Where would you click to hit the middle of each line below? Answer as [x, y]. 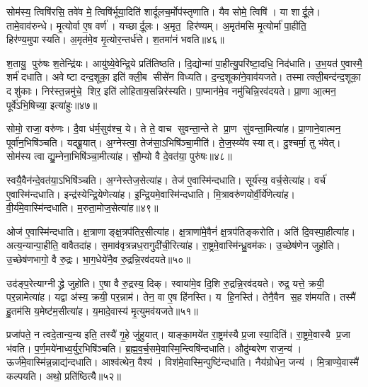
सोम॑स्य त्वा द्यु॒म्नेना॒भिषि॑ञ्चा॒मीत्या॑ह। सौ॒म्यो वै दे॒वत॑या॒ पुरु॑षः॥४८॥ [119, 156]
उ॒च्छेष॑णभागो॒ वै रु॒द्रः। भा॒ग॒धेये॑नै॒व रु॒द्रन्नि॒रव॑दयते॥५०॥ [98, 259]
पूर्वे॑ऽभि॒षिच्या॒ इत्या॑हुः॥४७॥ [52, 104]
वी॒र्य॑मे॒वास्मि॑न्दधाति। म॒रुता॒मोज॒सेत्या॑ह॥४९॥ [82, 208]
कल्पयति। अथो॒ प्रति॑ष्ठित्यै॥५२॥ [64, 376]
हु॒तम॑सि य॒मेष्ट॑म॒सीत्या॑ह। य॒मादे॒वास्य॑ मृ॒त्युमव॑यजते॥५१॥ [102, 310]
